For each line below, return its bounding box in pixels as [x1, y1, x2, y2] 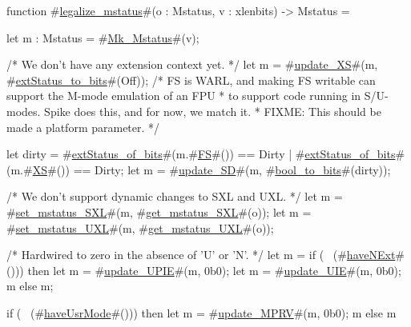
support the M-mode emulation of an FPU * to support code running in [6, 87, 361, 104]
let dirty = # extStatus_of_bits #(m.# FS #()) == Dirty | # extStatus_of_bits [6, 146, 396, 162]
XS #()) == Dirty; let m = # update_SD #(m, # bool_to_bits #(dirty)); [32, 161, 391, 177]
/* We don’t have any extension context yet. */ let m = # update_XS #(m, [6, 56, 378, 73]
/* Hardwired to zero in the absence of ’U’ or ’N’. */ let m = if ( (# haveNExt [6, 246, 396, 263]
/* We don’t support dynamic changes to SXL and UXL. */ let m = [6, 188, 343, 205]
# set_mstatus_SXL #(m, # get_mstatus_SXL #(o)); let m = [6, 203, 312, 220]
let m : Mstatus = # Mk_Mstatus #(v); [6, 29, 199, 46]
